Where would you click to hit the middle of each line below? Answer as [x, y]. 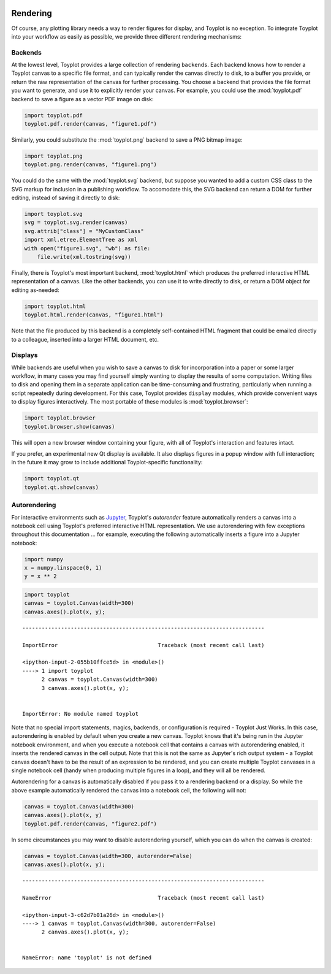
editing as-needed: [35, 290]
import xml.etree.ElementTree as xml [81, 240]
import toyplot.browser [60, 418]
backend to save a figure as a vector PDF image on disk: [82, 99]
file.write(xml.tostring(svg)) [84, 257]
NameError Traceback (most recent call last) [143, 898]
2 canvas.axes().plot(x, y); [85, 932]
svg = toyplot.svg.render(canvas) [76, 223]
